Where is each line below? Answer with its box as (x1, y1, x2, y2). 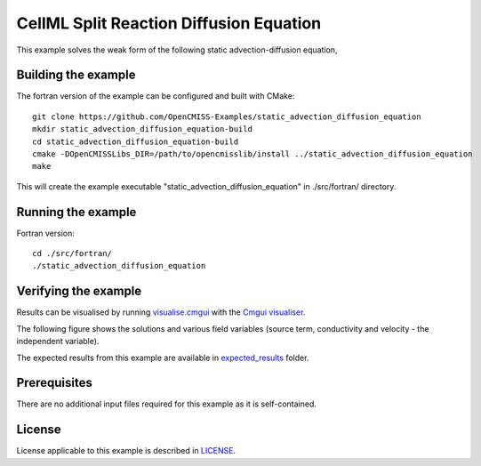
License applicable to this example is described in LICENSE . (16, 446, 236, 456)
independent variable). (16, 336, 100, 347)
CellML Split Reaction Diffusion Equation (16, 13, 322, 33)
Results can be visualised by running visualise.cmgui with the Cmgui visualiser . (16, 307, 306, 317)
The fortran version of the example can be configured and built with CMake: (16, 91, 295, 101)
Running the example (16, 205, 137, 220)
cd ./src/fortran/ (32, 249, 113, 259)
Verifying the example (16, 284, 142, 299)
